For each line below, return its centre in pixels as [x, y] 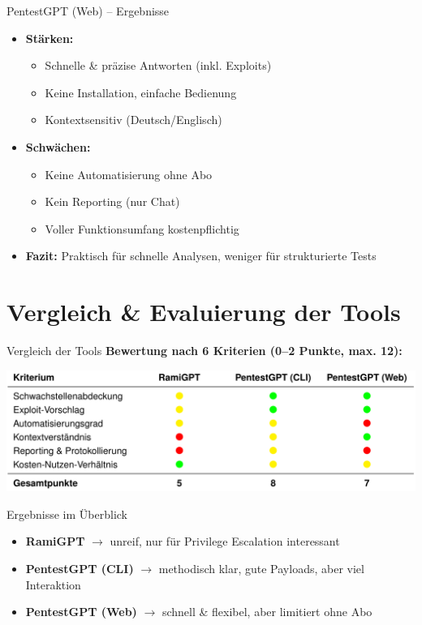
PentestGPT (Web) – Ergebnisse [88, 11]
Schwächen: [58, 146]
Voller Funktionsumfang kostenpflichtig [142, 228]
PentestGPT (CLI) [80, 569]
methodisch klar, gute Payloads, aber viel [261, 569]
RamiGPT [55, 541]
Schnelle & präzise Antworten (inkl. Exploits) [158, 65]
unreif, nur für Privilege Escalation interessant [225, 541]
